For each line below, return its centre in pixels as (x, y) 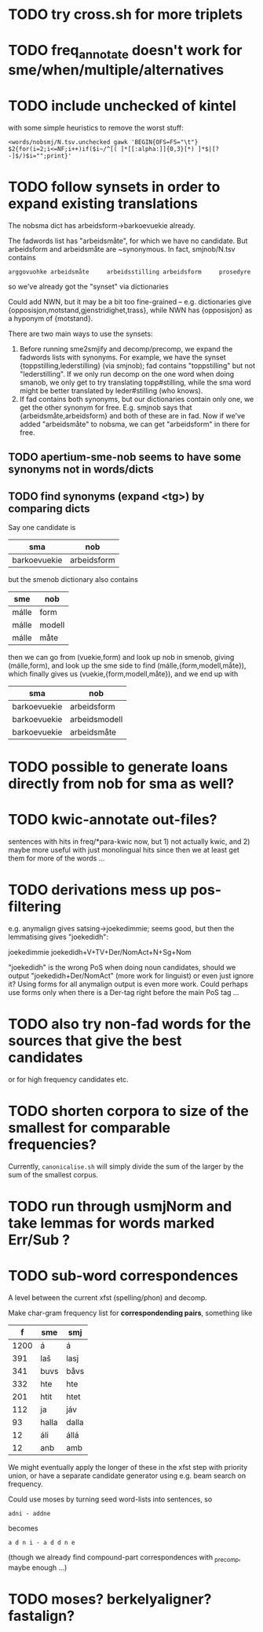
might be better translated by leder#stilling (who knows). (111, 390)
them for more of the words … (57, 858)
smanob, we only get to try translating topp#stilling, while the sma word (135, 382)
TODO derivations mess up (98, 890)
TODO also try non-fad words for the (130, 1024)
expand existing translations (103, 204)
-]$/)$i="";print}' (40, 156)
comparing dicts (49, 508)
